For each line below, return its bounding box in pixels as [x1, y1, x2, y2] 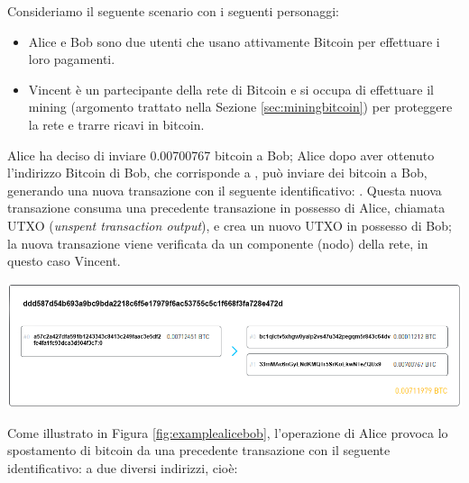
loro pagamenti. [28, 50, 115, 68]
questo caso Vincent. [7, 251, 121, 270]
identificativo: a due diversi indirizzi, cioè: [7, 458, 238, 477]
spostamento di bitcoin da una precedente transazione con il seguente [7, 441, 391, 460]
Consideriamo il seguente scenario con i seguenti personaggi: [7, 2, 339, 20]
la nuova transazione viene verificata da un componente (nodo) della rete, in [7, 233, 428, 252]
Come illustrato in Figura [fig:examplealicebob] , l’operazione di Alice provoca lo [7, 423, 448, 442]
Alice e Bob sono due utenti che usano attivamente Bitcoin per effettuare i [28, 32, 440, 50]
